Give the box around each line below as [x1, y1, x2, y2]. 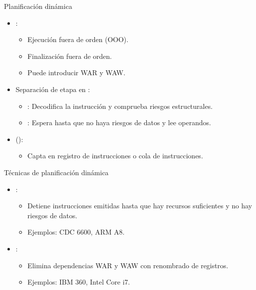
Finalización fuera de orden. [27, 50, 112, 61]
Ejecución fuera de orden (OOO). [27, 34, 128, 45]
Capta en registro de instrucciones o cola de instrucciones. [27, 150, 203, 161]
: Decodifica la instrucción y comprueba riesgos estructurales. [27, 100, 213, 111]
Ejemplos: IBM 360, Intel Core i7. [27, 277, 130, 287]
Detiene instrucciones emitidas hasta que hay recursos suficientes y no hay [27, 200, 252, 211]
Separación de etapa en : [15, 84, 90, 94]
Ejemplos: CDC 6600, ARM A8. [27, 227, 125, 237]
